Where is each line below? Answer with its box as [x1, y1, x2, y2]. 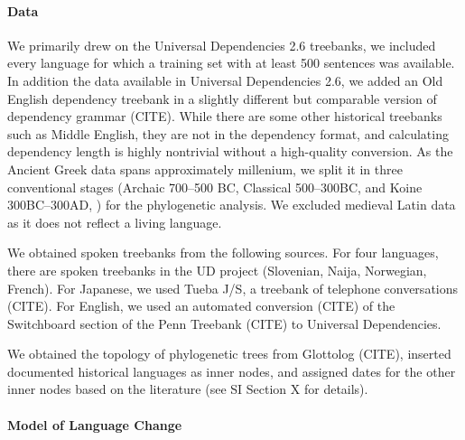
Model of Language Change [7, 415, 182, 434]
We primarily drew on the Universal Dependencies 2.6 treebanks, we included [7, 35, 436, 54]
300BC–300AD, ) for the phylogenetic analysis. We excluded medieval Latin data [7, 195, 456, 214]
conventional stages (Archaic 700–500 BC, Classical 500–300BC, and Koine [7, 177, 423, 196]
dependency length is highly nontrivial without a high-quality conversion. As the [7, 142, 453, 161]
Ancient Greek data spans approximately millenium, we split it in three [7, 159, 403, 178]
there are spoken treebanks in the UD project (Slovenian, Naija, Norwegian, [7, 260, 427, 279]
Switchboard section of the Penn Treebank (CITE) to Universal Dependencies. [7, 314, 442, 332]
